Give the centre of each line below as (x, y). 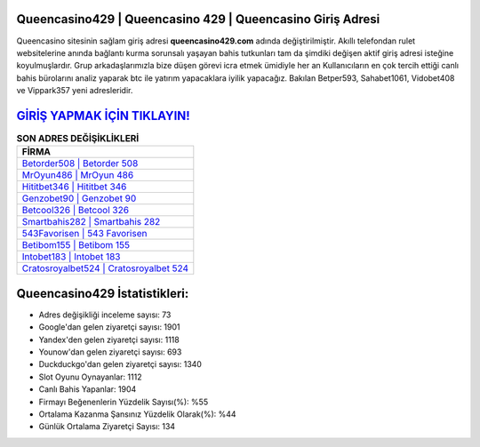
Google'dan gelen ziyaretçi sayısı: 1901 (110, 327)
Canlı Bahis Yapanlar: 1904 (88, 389)
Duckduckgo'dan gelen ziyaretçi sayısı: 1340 (120, 364)
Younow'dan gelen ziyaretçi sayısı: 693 (110, 352)
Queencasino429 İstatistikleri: (103, 293)
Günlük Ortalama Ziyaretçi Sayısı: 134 (107, 427)
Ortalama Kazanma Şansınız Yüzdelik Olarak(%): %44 (137, 414)
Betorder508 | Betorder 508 (80, 164)
